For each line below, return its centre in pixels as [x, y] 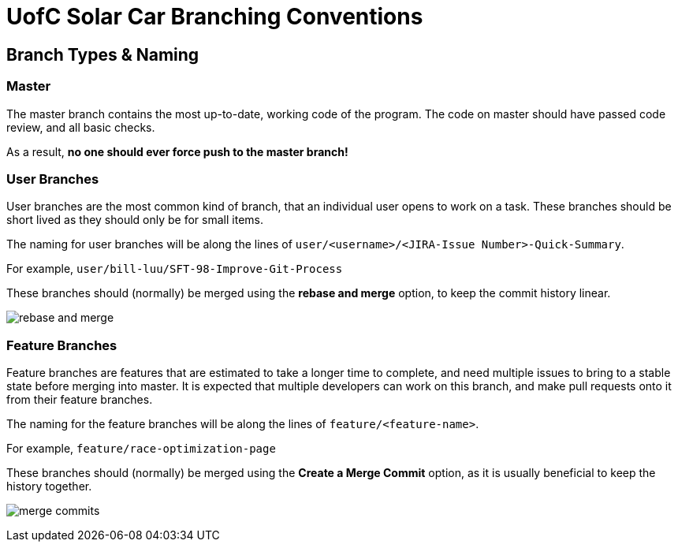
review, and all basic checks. [81, 127]
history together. [49, 486]
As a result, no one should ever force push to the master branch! [177, 151]
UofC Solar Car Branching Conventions [215, 17]
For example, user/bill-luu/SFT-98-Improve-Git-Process [175, 269]
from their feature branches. [80, 400]
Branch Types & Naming [103, 54]
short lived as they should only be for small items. [135, 220]
